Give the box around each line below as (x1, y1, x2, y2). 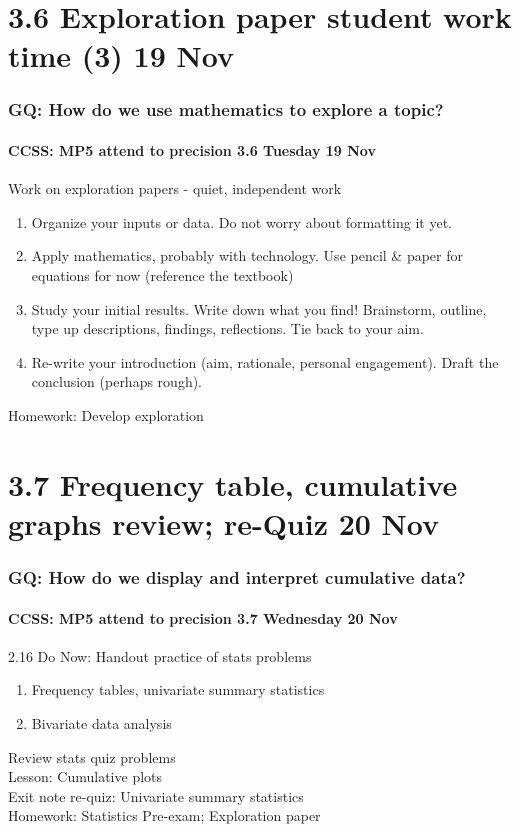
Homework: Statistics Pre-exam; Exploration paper (8, 805, 321, 826)
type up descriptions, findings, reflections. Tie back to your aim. (31, 318, 424, 339)
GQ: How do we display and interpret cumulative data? (8, 565, 466, 590)
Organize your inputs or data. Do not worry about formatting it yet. (31, 211, 452, 232)
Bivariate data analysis (31, 712, 172, 733)
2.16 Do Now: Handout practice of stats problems (8, 645, 312, 666)
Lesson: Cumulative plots (8, 766, 163, 787)
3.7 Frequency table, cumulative (8, 463, 458, 504)
